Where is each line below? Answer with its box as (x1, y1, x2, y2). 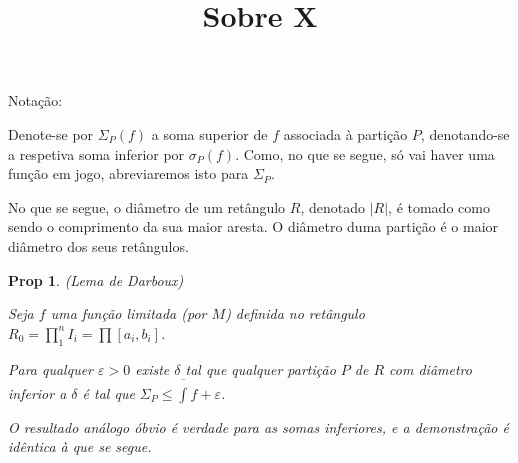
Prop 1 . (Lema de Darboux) (8, 269, 184, 290)
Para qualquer (8, 358, 94, 379)
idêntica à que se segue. (8, 436, 152, 457)
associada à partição (283, 123, 408, 144)
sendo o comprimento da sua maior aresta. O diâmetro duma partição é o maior (8, 216, 499, 237)
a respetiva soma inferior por (8, 143, 185, 164)
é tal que (82, 382, 135, 403)
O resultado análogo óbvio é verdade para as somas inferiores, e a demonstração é (8, 416, 509, 437)
